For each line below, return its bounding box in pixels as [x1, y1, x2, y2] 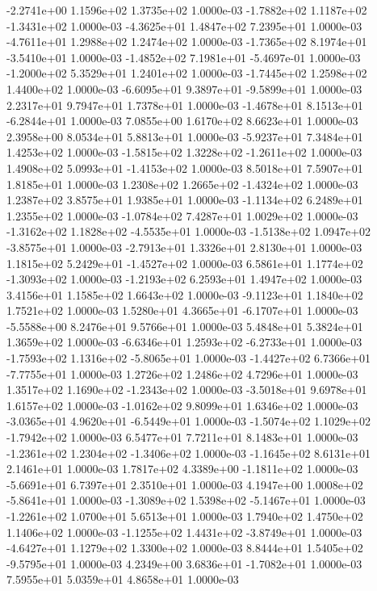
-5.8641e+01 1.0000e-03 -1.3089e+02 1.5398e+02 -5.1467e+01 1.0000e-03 [6, 492, 366, 509]
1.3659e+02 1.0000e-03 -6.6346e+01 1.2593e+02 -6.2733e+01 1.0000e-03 [6, 333, 362, 350]
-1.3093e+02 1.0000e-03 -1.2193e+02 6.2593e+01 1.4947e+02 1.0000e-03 [6, 270, 362, 287]
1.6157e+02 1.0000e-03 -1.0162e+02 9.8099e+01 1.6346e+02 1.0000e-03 [6, 396, 358, 413]
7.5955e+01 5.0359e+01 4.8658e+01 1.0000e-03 [6, 571, 239, 588]
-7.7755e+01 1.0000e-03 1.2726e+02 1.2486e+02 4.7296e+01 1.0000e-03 [6, 365, 358, 382]
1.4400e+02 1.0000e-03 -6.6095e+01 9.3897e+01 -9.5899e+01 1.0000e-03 [6, 80, 362, 97]
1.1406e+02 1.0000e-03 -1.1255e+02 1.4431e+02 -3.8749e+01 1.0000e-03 [6, 523, 362, 540]
